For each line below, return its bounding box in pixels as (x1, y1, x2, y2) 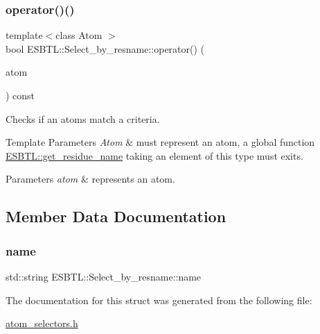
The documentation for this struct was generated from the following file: (6, 292, 312, 307)
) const (6, 88, 35, 102)
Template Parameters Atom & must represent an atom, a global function (6, 135, 315, 149)
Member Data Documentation (6, 206, 226, 227)
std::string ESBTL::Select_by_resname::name (6, 269, 202, 283)
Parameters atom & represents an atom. (6, 172, 175, 186)
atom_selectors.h (6, 316, 78, 331)
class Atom (55, 28, 103, 42)
